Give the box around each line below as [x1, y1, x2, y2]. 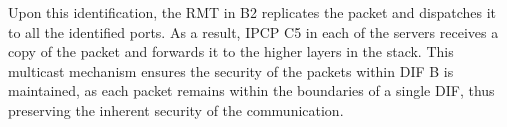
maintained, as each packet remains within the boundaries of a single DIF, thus [8, 80, 495, 101]
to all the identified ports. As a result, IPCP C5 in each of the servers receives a [8, 21, 499, 42]
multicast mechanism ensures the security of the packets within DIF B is [8, 60, 454, 81]
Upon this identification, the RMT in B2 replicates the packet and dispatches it [8, 2, 497, 22]
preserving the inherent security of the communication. [8, 99, 344, 120]
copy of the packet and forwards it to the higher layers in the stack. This [8, 41, 454, 62]
